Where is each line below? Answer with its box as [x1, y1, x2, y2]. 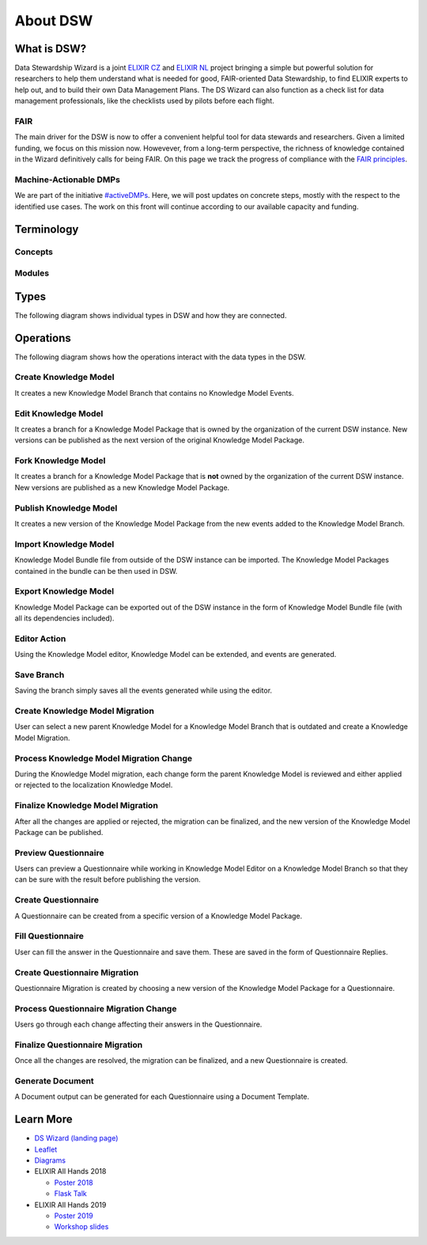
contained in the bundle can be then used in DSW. [14, 566, 178, 575]
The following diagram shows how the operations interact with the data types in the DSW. [14, 352, 306, 362]
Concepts [14, 246, 54, 257]
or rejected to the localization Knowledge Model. [14, 780, 173, 790]
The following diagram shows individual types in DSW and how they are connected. [14, 310, 287, 320]
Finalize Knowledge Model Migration [14, 800, 158, 811]
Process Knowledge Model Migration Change [14, 753, 193, 764]
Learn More [14, 1113, 73, 1126]
